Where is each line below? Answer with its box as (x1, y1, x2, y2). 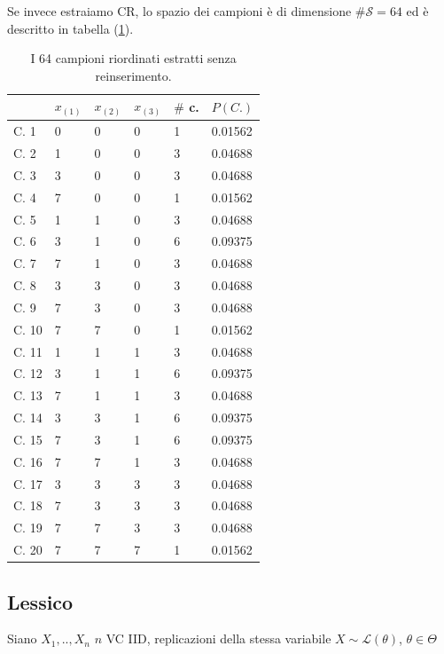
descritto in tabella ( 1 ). (7, 19, 134, 37)
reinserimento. (95, 66, 172, 84)
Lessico (7, 587, 74, 615)
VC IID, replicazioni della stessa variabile (105, 629, 331, 648)
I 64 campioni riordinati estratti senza (30, 49, 237, 67)
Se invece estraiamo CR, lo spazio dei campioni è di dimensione (7, 2, 352, 20)
